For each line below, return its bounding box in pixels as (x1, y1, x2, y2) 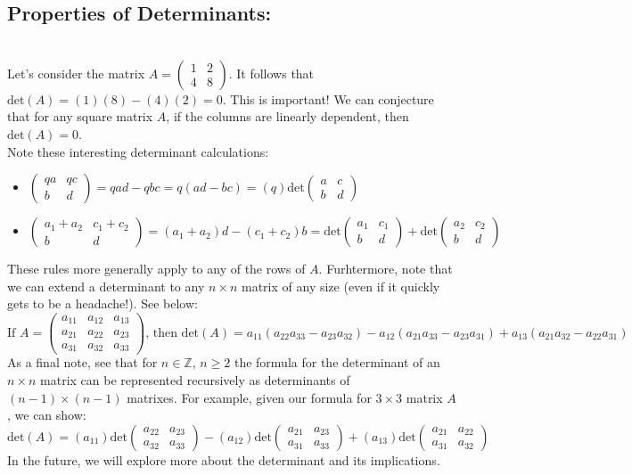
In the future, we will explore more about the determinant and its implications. (7, 450, 440, 469)
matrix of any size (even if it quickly (242, 276, 440, 295)
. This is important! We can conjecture (222, 89, 434, 108)
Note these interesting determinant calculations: (7, 142, 269, 160)
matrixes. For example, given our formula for (127, 388, 372, 406)
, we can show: (7, 405, 86, 424)
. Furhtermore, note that (318, 259, 453, 278)
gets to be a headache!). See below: (7, 294, 198, 313)
